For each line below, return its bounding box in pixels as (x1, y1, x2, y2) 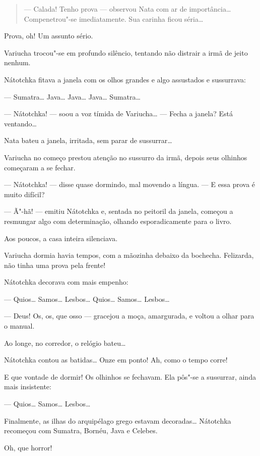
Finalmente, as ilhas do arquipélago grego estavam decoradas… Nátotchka (4, 415, 231, 426)
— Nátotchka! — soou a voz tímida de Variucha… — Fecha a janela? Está (4, 108, 233, 119)
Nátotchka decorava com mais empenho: (4, 277, 128, 287)
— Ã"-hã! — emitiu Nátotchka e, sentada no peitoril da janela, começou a (4, 206, 233, 216)
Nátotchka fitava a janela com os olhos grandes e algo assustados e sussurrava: (4, 74, 246, 84)
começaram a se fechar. (4, 162, 76, 172)
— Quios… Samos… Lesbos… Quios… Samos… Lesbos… (4, 293, 170, 304)
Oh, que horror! (4, 442, 52, 452)
